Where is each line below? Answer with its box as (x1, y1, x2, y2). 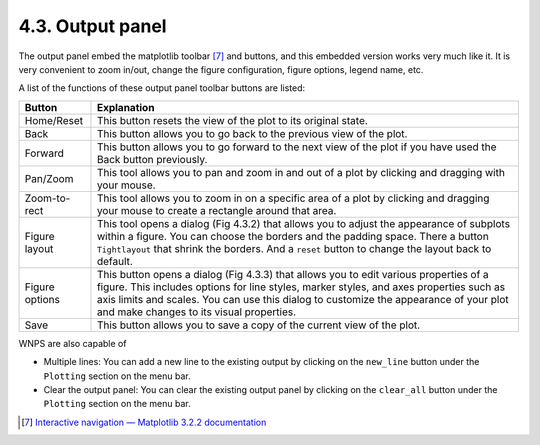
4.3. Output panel (18, 15, 167, 37)
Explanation (96, 100, 155, 114)
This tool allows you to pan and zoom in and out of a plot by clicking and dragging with (96, 165, 505, 179)
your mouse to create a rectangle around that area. (96, 203, 337, 217)
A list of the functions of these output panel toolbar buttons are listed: (18, 82, 306, 94)
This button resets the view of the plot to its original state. (96, 113, 369, 127)
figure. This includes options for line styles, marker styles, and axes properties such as (96, 280, 505, 294)
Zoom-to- (24, 191, 71, 205)
